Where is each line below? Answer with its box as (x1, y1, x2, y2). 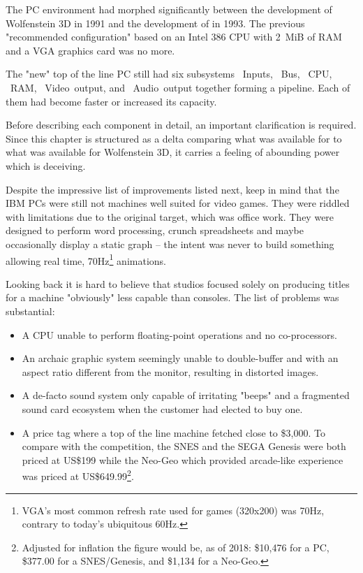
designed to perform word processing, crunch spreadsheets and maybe (6, 223, 304, 238)
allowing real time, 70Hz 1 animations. (6, 251, 166, 268)
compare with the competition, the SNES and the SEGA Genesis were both (22, 439, 346, 454)
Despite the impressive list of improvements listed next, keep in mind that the (6, 182, 339, 196)
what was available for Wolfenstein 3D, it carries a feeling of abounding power (6, 145, 340, 159)
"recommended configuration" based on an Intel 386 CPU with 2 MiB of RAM (6, 29, 342, 44)
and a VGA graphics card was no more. (6, 43, 175, 57)
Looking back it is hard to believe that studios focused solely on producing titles (6, 276, 350, 291)
